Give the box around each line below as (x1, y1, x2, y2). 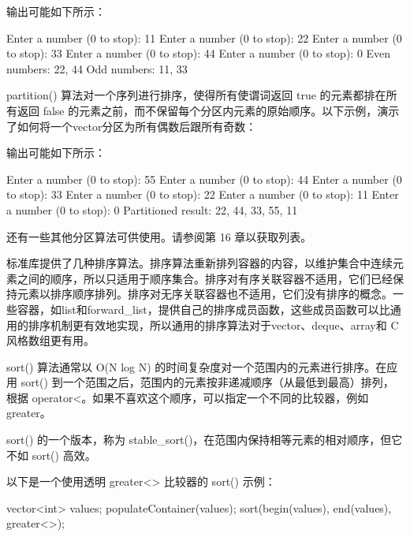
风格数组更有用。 (6, 332, 95, 349)
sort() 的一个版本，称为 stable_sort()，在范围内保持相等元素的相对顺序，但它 (6, 431, 403, 448)
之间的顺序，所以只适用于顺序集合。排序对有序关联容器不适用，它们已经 (17, 270, 393, 286)
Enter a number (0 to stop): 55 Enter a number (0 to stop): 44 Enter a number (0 (6, 170, 402, 187)
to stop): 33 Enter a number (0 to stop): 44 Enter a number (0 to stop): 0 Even (6, 45, 391, 62)
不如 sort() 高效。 (6, 446, 96, 463)
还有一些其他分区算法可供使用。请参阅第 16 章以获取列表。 (6, 228, 312, 244)
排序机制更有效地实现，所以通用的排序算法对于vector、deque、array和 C (28, 316, 399, 333)
